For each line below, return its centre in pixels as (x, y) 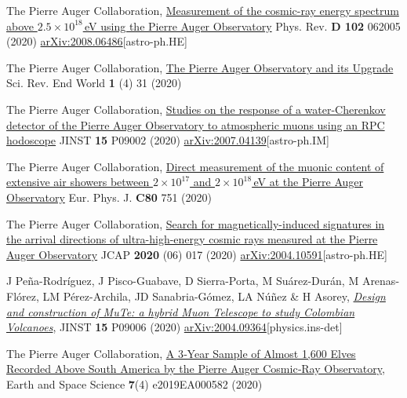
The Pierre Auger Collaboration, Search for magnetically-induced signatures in (196, 223)
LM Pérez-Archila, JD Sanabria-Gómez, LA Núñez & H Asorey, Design (214, 296)
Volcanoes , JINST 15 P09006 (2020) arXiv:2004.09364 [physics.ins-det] (174, 327)
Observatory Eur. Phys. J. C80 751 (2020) (109, 197)
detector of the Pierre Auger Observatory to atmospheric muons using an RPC (196, 124)
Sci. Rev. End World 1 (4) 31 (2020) (94, 83)
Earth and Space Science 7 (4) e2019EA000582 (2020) (134, 383)
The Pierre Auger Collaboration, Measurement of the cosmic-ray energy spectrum (203, 10)
